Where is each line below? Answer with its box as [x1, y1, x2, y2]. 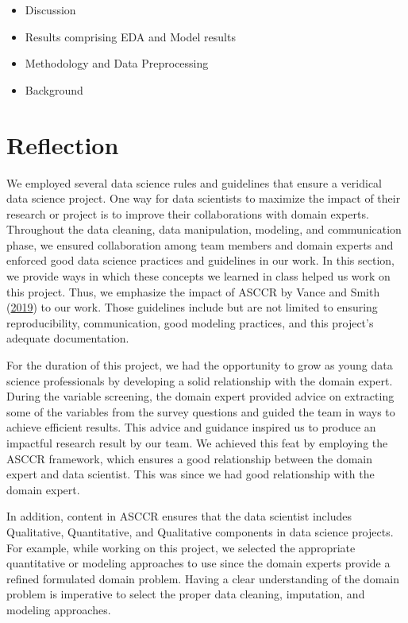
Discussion [25, 2, 76, 17]
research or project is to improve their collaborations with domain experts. [6, 205, 369, 222]
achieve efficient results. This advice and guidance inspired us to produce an [6, 419, 376, 435]
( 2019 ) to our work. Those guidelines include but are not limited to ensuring [6, 299, 378, 315]
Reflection [6, 128, 119, 161]
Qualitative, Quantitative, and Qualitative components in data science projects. [6, 523, 394, 540]
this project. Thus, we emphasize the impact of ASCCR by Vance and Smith [6, 283, 380, 300]
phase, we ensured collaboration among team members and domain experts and [6, 236, 394, 253]
